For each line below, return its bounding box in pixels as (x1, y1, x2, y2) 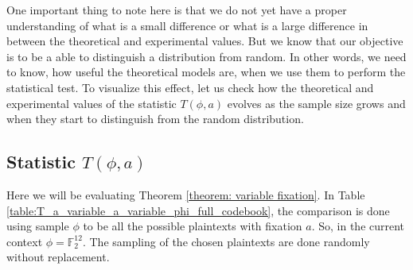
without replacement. (6, 249, 110, 265)
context (6, 233, 43, 249)
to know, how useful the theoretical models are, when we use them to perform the (6, 64, 406, 80)
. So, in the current (311, 218, 405, 234)
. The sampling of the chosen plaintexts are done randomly (82, 233, 370, 249)
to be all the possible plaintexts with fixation (83, 218, 302, 234)
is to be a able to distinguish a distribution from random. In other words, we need (6, 48, 407, 64)
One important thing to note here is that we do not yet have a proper (6, 2, 347, 17)
